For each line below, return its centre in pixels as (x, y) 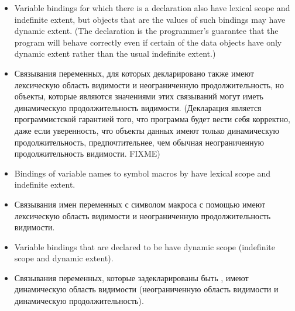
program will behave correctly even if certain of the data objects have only (148, 42)
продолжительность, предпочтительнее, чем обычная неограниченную (139, 142)
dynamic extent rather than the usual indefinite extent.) (115, 53)
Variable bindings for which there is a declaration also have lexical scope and (152, 8)
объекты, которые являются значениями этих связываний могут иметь (139, 96)
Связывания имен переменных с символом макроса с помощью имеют (140, 204)
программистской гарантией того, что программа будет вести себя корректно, (152, 119)
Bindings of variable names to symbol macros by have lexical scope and (143, 173)
